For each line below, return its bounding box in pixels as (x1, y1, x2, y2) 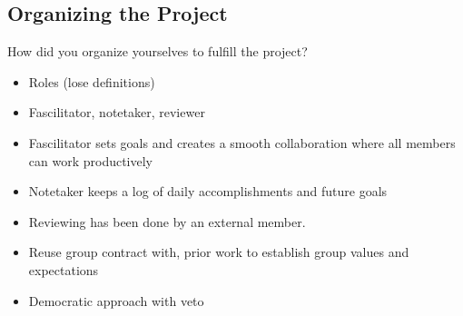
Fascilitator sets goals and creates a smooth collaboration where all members (28, 133, 456, 152)
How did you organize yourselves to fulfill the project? (7, 42, 308, 61)
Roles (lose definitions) (28, 72, 155, 91)
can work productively (28, 151, 153, 170)
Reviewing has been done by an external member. (28, 212, 306, 231)
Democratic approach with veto (28, 291, 204, 310)
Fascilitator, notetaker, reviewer (28, 103, 205, 122)
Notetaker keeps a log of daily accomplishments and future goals (28, 182, 388, 201)
